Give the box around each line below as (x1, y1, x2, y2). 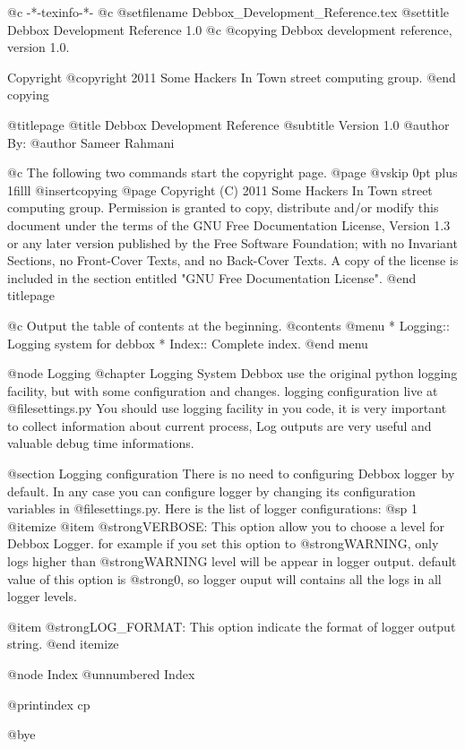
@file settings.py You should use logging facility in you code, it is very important (7, 399, 447, 418)
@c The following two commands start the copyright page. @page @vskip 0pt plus (7, 163, 458, 182)
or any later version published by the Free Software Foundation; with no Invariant (7, 233, 458, 252)
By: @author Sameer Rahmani (7, 133, 175, 151)
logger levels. (7, 587, 77, 606)
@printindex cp (7, 694, 90, 713)
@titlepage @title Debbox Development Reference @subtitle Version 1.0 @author (7, 115, 450, 133)
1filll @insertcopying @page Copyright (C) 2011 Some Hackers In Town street (7, 180, 433, 199)
